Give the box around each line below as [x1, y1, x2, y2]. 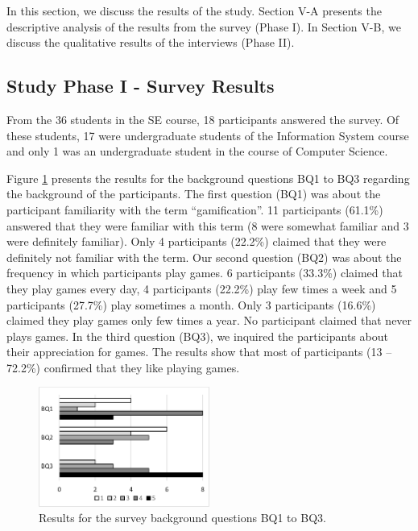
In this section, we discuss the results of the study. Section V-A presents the [6, 2, 382, 19]
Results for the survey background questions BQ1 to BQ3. [39, 509, 326, 526]
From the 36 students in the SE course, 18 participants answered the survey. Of [6, 110, 399, 127]
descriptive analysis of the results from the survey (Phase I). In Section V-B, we [6, 18, 401, 35]
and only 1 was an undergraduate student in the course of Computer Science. [6, 143, 388, 160]
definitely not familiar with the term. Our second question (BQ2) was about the [6, 248, 402, 265]
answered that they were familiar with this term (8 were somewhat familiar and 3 [6, 217, 409, 234]
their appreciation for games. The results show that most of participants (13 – [6, 343, 392, 360]
